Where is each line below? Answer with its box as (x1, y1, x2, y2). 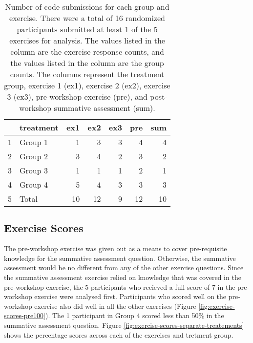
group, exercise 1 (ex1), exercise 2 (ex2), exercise (4, 80, 170, 91)
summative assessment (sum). (54, 102, 155, 113)
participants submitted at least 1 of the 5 (17, 23, 158, 35)
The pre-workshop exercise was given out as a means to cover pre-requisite (4, 243, 227, 254)
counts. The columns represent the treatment (10, 68, 165, 80)
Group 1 (20, 136, 48, 148)
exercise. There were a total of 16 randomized (9, 12, 165, 23)
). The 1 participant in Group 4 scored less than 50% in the (45, 310, 224, 321)
